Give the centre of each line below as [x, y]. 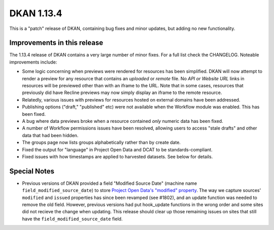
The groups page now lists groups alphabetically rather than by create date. [101, 143]
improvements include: [33, 62]
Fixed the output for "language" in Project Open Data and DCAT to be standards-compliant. [117, 149]
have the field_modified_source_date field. [72, 219]
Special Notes [32, 171]
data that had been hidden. [50, 135]
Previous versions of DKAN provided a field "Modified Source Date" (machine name [110, 183]
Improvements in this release [56, 43]
